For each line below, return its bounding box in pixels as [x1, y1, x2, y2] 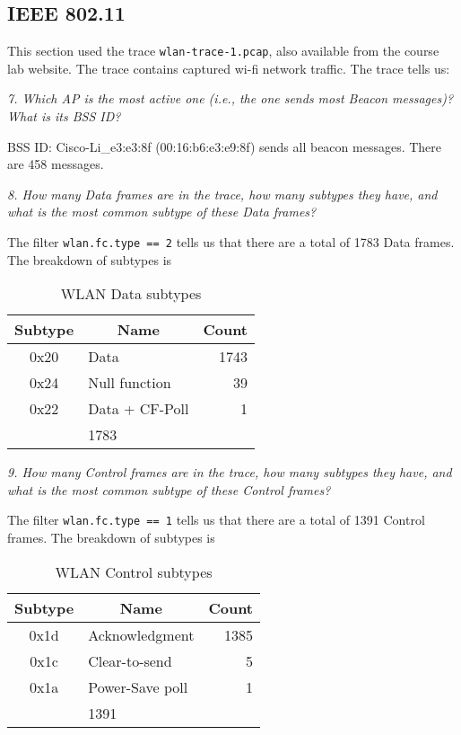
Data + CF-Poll [88, 398, 189, 420]
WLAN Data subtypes [60, 283, 202, 305]
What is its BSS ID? [7, 107, 121, 126]
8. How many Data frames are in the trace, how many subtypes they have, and [7, 184, 438, 203]
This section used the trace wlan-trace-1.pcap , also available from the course [7, 41, 439, 60]
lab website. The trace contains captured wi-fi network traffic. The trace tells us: [7, 58, 450, 77]
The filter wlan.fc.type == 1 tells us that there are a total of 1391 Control [7, 510, 425, 529]
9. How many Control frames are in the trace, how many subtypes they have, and [7, 463, 452, 482]
